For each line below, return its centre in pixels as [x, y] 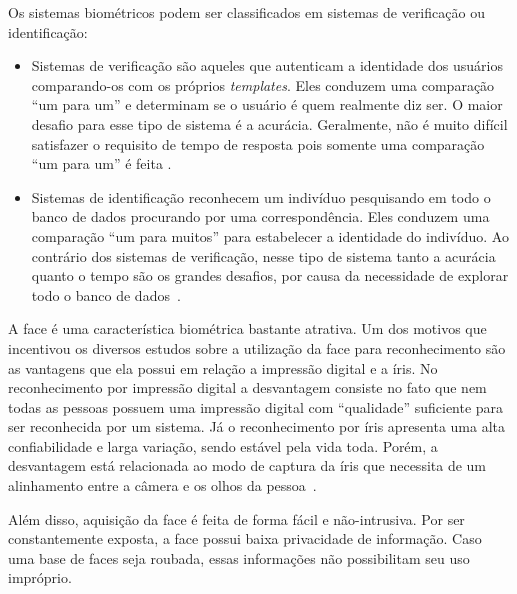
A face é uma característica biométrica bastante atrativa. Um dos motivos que [247, 328]
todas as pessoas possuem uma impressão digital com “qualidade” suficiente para [256, 406]
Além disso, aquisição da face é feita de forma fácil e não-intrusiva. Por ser [236, 518]
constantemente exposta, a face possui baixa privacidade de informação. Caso [245, 538]
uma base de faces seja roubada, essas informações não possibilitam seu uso [239, 557]
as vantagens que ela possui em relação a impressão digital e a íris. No [223, 367]
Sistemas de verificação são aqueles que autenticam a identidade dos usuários [267, 65]
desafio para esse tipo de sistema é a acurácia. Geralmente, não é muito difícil [269, 123]
